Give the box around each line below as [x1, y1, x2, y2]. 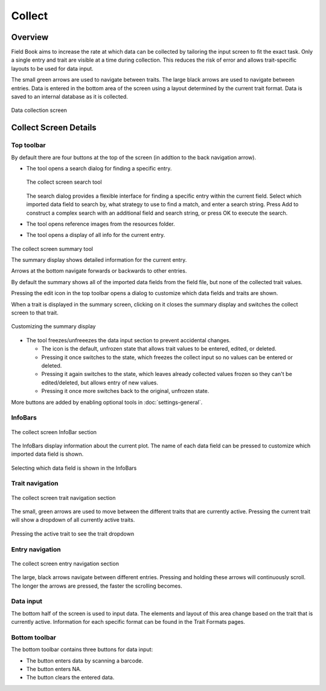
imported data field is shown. [11, 450, 84, 458]
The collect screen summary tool [11, 245, 94, 252]
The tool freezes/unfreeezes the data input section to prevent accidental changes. [26, 336, 231, 344]
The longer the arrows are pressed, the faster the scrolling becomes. [11, 582, 182, 589]
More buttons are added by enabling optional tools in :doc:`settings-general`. [11, 398, 203, 406]
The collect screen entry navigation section [11, 560, 119, 567]
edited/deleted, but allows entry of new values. [41, 378, 159, 386]
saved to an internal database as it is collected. [11, 93, 128, 100]
